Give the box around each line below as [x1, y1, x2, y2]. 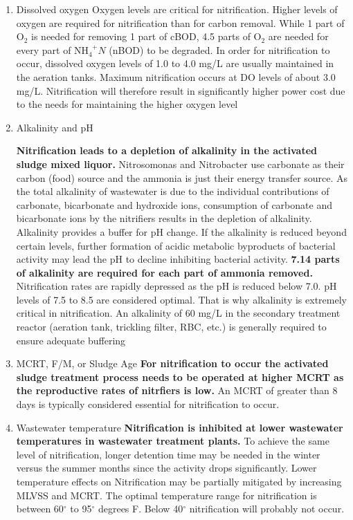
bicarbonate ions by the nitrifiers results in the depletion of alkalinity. [16, 211, 312, 225]
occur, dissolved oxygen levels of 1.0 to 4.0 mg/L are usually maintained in [16, 56, 334, 71]
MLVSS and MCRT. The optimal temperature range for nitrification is [16, 488, 317, 502]
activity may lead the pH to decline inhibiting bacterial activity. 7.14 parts [16, 252, 340, 266]
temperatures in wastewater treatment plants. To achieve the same [16, 434, 329, 448]
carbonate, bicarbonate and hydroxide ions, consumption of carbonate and [16, 197, 332, 212]
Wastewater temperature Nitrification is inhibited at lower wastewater [16, 420, 343, 434]
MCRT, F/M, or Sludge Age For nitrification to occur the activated [16, 356, 329, 371]
